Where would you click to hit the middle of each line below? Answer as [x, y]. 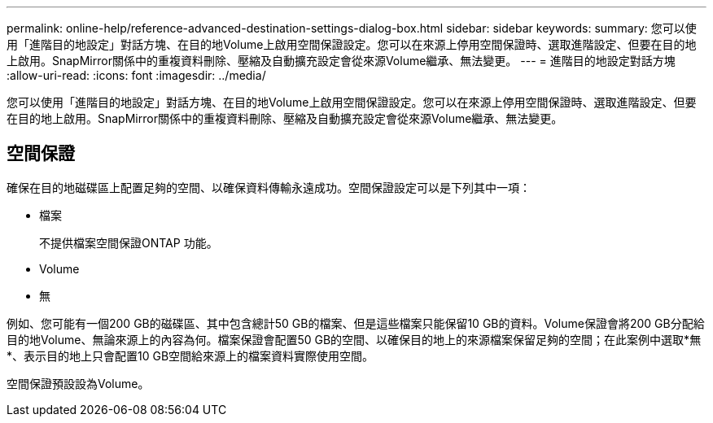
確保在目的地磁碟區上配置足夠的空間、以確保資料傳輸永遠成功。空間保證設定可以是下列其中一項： [269, 187]
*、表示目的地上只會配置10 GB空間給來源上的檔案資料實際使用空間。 [190, 355]
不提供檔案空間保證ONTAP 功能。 [129, 242]
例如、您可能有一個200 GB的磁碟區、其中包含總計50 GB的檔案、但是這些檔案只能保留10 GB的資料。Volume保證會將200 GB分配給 [356, 323]
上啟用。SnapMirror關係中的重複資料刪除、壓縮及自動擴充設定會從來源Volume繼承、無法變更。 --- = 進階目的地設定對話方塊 [341, 61]
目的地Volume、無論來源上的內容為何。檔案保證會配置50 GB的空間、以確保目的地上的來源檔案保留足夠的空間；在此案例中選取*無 [354, 339]
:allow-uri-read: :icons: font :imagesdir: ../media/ [136, 75]
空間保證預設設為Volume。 [78, 383]
